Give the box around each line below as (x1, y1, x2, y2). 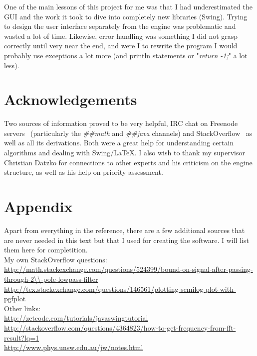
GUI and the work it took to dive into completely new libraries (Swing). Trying (4, 11, 248, 21)
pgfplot (4, 293, 26, 304)
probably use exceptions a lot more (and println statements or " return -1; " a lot (4, 50, 248, 60)
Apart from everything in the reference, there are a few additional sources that (4, 225, 245, 235)
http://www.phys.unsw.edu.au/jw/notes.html (4, 342, 143, 353)
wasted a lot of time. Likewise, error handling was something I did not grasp (4, 30, 238, 41)
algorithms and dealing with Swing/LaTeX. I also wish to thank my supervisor (4, 147, 245, 158)
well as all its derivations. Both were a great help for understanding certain (4, 137, 234, 148)
